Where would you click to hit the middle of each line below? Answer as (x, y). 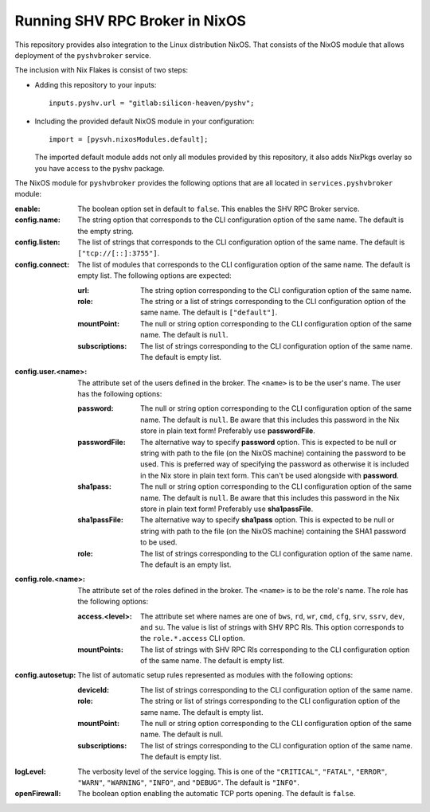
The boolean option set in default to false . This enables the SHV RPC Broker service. (219, 209)
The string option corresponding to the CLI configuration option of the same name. (276, 290)
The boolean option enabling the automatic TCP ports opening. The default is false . (217, 794)
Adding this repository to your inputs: (96, 84)
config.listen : (37, 242)
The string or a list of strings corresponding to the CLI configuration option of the (273, 301)
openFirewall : (38, 794)
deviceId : (94, 689)
